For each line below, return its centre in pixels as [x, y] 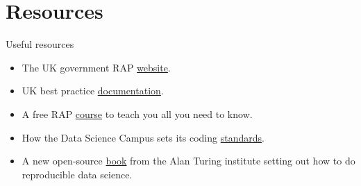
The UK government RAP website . [96, 67]
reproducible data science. [77, 174]
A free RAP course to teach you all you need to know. [137, 113]
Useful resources [40, 44]
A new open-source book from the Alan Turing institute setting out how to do [188, 161]
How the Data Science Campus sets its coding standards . [143, 137]
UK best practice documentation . [93, 91]
